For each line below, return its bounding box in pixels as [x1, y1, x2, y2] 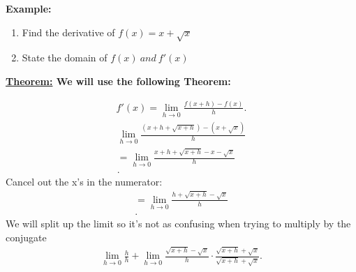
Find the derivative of [22, 24, 115, 39]
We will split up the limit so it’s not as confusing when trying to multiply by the [6, 216, 351, 231]
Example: [6, 1, 52, 15]
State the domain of [22, 50, 107, 65]
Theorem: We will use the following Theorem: [6, 73, 231, 88]
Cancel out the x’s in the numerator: [6, 174, 163, 188]
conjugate [6, 229, 47, 244]
